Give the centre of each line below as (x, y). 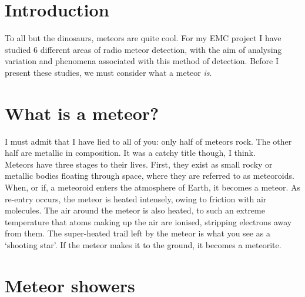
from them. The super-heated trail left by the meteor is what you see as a (138, 233)
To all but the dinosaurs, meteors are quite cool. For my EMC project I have (143, 38)
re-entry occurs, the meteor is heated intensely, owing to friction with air (136, 198)
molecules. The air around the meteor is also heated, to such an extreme (135, 210)
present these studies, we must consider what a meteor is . (108, 72)
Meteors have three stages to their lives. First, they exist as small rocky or (139, 164)
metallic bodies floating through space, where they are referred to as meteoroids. (150, 176)
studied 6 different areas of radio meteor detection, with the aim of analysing (143, 49)
